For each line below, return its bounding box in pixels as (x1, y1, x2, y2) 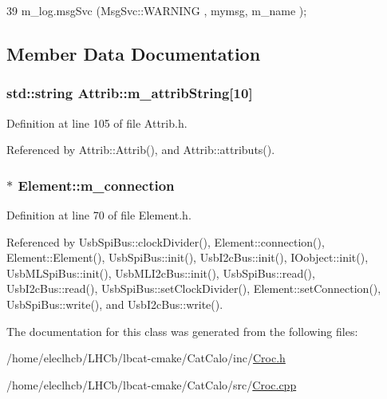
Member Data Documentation (6, 41, 261, 65)
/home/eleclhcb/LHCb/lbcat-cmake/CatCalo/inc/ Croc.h (6, 350, 286, 366)
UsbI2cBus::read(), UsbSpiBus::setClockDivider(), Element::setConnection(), (6, 280, 381, 297)
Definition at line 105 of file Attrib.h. (6, 114, 188, 131)
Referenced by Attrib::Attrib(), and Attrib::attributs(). (6, 141, 275, 158)
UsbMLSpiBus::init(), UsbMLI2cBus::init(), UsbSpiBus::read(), (6, 264, 315, 281)
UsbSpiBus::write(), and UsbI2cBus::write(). (6, 295, 223, 312)
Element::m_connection (18, 175, 175, 195)
